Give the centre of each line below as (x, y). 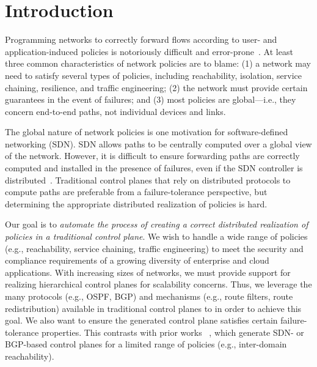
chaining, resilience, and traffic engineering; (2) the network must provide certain (156, 87)
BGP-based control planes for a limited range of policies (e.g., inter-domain (146, 344)
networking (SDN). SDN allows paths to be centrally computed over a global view (158, 143)
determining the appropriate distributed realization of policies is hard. (136, 203)
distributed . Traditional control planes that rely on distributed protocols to (148, 180)
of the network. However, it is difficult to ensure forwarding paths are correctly (152, 156)
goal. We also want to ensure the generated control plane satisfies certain (141, 320)
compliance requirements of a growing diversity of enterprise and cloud (137, 260)
